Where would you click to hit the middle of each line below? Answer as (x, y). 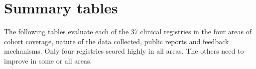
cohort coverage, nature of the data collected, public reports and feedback (117, 41)
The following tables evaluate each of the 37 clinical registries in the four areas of (128, 32)
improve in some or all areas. (48, 60)
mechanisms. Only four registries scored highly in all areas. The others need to (124, 51)
